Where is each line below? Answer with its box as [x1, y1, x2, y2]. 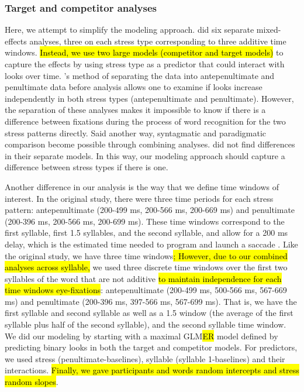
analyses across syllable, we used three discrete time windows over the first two [5, 261, 288, 273]
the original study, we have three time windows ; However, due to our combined [5, 249, 288, 262]
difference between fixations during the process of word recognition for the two [5, 115, 286, 127]
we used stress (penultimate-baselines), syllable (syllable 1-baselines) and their [5, 352, 285, 365]
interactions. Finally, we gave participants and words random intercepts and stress [5, 364, 299, 376]
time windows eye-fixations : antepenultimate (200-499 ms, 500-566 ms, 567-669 [5, 284, 287, 296]
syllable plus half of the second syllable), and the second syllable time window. [5, 318, 286, 331]
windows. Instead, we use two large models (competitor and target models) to [5, 46, 284, 59]
